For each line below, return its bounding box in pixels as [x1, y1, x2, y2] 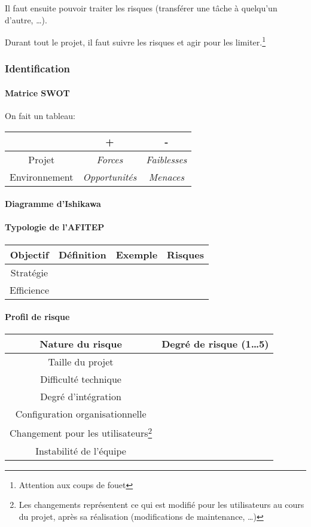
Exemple [115, 247, 158, 261]
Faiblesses [146, 152, 187, 166]
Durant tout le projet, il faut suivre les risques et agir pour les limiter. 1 [5, 34, 266, 48]
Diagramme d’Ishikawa [5, 197, 101, 210]
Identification [5, 61, 71, 76]
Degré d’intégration [40, 389, 121, 404]
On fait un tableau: [5, 109, 75, 122]
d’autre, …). [5, 13, 47, 26]
